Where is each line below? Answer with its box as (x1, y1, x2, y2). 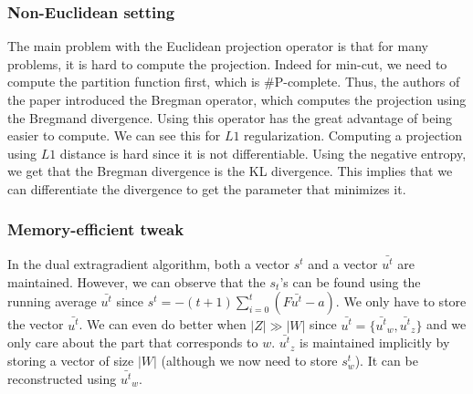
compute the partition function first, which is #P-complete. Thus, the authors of (7, 72, 460, 91)
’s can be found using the (279, 272, 421, 291)
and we (426, 315, 467, 334)
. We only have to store (335, 292, 467, 311)
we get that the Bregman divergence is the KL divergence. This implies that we (7, 161, 453, 181)
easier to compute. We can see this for (7, 126, 221, 145)
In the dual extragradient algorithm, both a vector (7, 254, 289, 274)
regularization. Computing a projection (244, 126, 463, 145)
